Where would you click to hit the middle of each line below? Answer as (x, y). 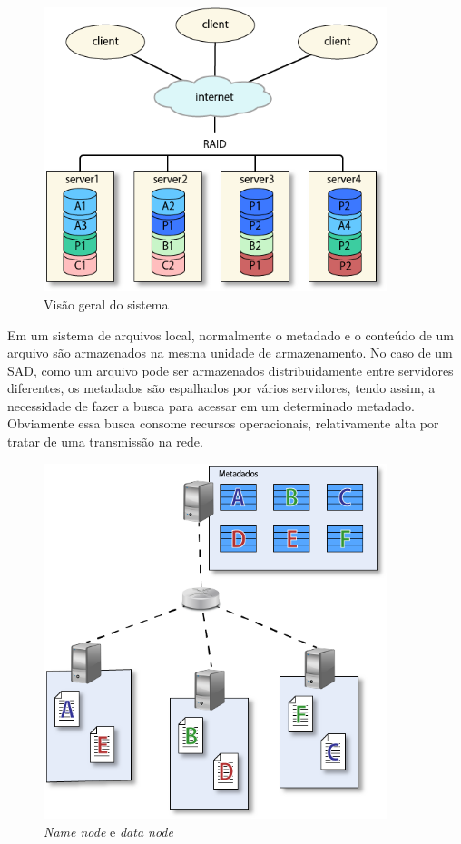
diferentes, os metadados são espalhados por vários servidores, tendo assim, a (221, 388)
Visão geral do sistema (106, 304)
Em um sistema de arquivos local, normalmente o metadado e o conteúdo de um (231, 334)
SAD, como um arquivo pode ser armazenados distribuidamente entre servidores (230, 370)
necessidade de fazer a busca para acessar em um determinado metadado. (211, 405)
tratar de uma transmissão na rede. (105, 442)
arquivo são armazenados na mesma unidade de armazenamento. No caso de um (230, 353)
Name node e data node (108, 831)
